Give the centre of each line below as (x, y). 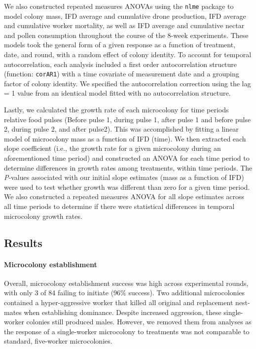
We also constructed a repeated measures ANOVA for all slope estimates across (124, 196)
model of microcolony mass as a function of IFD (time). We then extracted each (125, 138)
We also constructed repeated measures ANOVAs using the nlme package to (119, 6)
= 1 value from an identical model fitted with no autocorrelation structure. (117, 93)
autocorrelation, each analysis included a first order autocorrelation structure (121, 64)
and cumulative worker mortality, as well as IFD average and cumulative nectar (124, 25)
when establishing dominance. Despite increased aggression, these (123, 312)
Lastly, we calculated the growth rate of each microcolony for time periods (116, 110)
